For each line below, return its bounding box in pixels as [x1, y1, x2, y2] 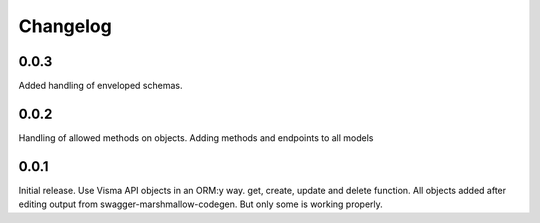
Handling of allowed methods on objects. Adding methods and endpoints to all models [18, 131, 374, 144]
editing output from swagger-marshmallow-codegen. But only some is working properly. [18, 198, 384, 210]
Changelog [18, 15, 112, 37]
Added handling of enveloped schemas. [18, 80, 183, 92]
